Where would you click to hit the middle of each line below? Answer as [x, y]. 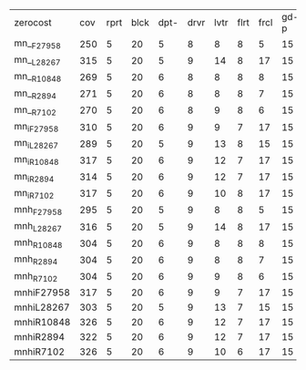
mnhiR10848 [42, 322]
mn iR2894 [34, 177]
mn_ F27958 [37, 44]
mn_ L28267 [37, 61]
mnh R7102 [36, 276]
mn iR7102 [34, 193]
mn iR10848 [36, 160]
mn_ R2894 [35, 94]
